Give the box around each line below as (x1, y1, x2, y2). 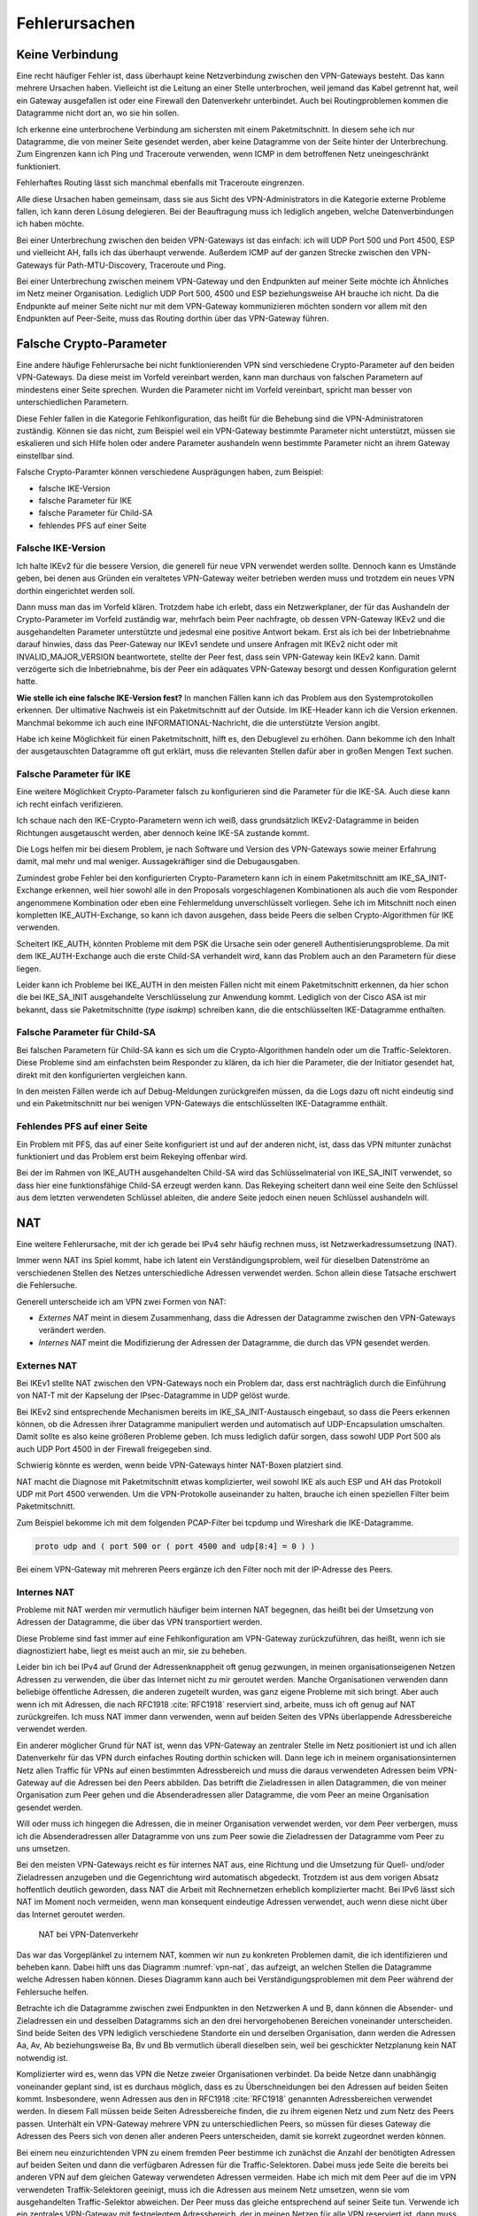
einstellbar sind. (16, 450, 75, 461)
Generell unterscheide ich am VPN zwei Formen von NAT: (16, 1296, 227, 1307)
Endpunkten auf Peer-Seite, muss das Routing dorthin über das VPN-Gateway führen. (16, 313, 329, 324)
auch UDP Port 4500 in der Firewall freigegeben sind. (16, 1443, 212, 1454)
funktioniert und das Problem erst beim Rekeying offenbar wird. (16, 1151, 248, 1161)
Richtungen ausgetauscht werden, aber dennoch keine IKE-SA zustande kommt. (16, 827, 310, 838)
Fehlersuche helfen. (16, 1986, 89, 1997)
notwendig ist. (16, 2052, 68, 2063)
